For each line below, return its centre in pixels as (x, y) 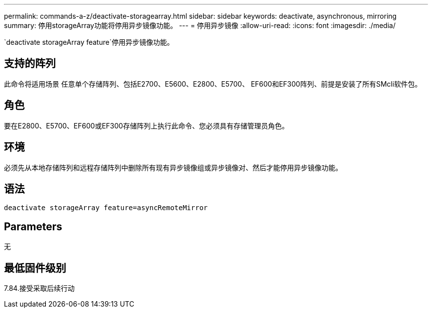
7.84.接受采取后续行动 (39, 288)
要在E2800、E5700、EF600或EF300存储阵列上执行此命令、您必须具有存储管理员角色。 (146, 125)
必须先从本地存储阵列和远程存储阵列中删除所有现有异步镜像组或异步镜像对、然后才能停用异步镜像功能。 (173, 167)
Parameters (33, 226)
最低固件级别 (35, 268)
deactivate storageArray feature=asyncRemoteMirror (106, 208)
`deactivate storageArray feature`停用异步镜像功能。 (89, 42)
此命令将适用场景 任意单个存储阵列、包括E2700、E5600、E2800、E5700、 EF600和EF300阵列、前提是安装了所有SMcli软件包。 (213, 84)
